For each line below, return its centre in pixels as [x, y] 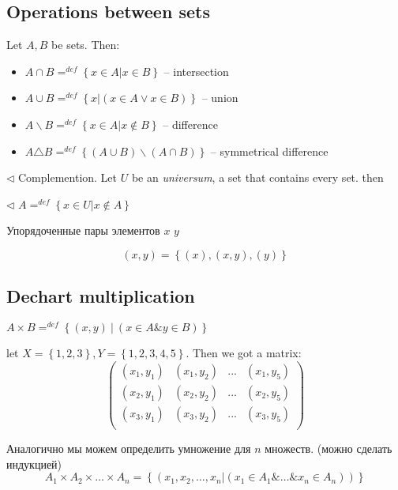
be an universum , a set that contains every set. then [257, 177]
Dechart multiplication [101, 296]
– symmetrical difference [269, 151]
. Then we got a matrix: [244, 353]
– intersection [196, 71]
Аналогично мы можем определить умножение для [129, 449]
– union [220, 98]
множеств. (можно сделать [329, 449]
